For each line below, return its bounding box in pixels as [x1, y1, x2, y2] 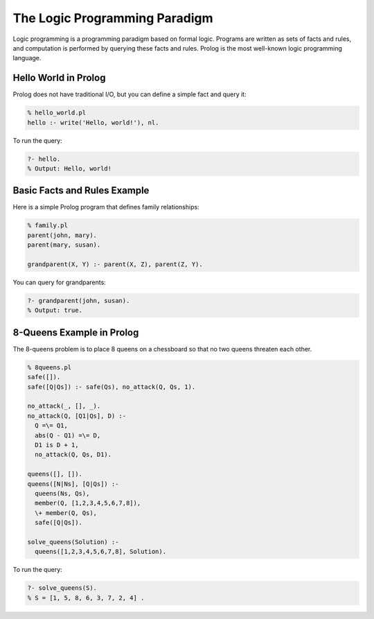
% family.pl [27, 222, 69, 229]
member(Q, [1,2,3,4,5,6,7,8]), [35, 499, 141, 507]
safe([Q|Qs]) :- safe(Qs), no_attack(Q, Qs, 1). [27, 383, 196, 391]
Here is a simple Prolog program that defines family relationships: [12, 203, 200, 211]
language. [12, 54, 42, 62]
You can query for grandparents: [12, 278, 107, 286]
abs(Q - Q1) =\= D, [35, 431, 101, 439]
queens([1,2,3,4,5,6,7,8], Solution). [35, 548, 166, 556]
